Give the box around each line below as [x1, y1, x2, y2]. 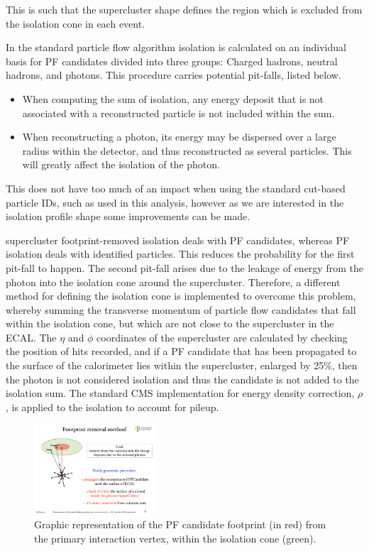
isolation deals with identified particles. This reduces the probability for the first [6, 246, 355, 261]
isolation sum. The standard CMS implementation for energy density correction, [6, 386, 355, 400]
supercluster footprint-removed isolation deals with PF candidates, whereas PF [6, 232, 350, 247]
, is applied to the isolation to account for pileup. [6, 399, 219, 414]
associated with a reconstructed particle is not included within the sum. [22, 105, 335, 120]
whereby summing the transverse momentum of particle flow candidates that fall [6, 302, 356, 317]
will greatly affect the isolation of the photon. [22, 157, 220, 172]
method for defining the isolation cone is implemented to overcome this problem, [6, 288, 356, 303]
